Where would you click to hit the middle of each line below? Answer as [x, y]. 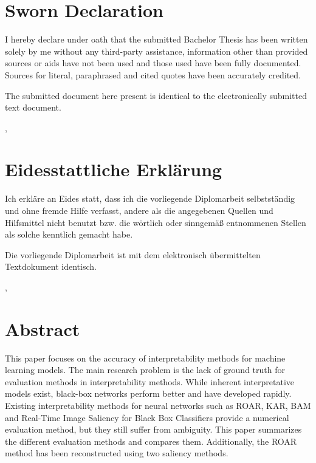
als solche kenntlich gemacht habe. [69, 234]
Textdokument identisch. [51, 266]
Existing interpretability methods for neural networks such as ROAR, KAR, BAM [158, 406]
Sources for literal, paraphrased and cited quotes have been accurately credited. [153, 74]
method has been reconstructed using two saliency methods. [117, 453]
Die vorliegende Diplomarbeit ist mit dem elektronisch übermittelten [133, 254]
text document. [33, 107]
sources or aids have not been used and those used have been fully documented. [153, 63]
